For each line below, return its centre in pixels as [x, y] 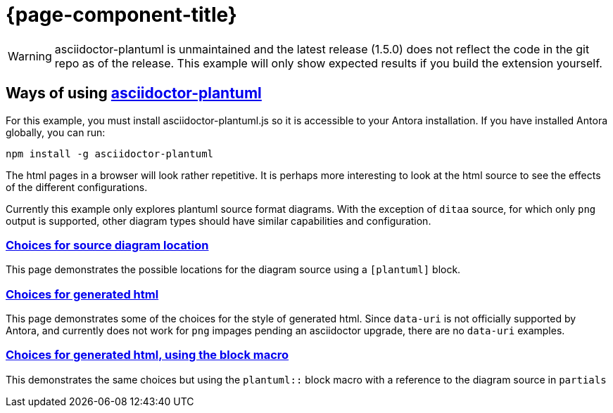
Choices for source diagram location [107, 245]
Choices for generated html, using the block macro [147, 355]
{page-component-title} [121, 15]
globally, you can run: [56, 132]
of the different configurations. [77, 187]
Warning [30, 56]
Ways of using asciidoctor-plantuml [134, 93]
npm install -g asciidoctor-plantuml [110, 153]
